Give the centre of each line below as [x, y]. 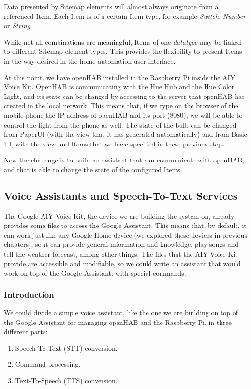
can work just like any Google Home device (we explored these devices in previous [125, 235]
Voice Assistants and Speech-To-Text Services [121, 195]
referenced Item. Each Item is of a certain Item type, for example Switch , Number [125, 16]
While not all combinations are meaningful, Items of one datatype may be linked [123, 41]
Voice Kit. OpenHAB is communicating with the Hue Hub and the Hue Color [119, 87]
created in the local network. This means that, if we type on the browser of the [121, 105]
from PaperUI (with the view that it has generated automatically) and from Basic [125, 134]
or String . [18, 25]
